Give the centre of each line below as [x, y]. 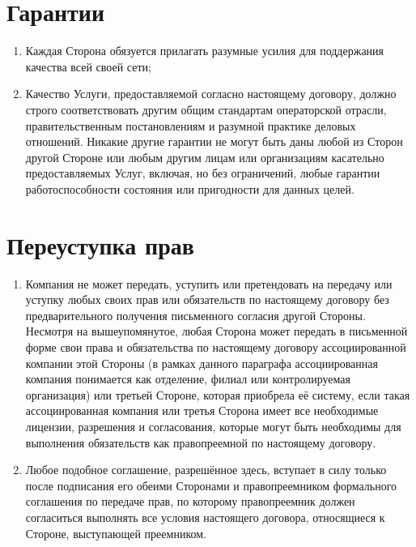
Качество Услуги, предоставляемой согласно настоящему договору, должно [211, 94]
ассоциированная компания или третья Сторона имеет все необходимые [202, 410]
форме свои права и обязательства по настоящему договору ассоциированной [216, 346]
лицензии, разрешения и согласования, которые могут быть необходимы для [213, 426]
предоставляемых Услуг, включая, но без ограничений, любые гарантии [203, 173]
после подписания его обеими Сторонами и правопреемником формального [211, 485]
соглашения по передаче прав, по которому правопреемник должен [190, 501]
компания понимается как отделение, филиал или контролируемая [188, 379]
